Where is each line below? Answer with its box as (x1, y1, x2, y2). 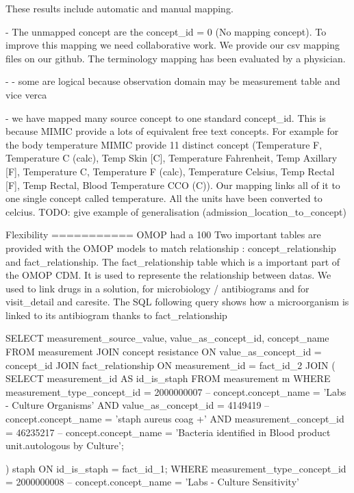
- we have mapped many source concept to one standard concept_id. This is (5, 110, 326, 125)
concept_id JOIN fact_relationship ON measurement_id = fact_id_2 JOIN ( (5, 357, 336, 372)
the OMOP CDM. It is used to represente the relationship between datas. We (5, 268, 331, 282)
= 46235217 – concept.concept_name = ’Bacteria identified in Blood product (5, 425, 331, 439)
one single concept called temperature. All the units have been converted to (5, 191, 323, 205)
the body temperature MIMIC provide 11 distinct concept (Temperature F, (5, 137, 323, 151)
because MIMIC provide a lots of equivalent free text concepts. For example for (5, 124, 339, 138)
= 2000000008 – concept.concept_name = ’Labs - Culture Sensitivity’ (5, 475, 299, 489)
